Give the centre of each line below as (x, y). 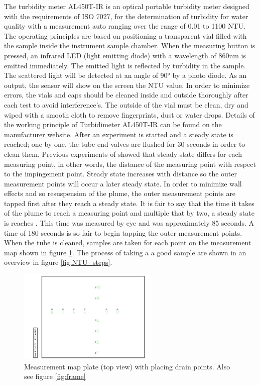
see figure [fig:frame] (55, 376)
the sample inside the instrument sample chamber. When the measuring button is (130, 45)
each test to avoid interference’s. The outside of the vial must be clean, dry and (126, 104)
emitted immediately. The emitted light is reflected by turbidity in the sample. (125, 65)
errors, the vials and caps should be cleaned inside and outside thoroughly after (126, 95)
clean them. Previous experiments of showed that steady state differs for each (123, 154)
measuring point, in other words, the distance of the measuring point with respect (130, 164)
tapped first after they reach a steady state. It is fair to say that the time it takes (129, 203)
